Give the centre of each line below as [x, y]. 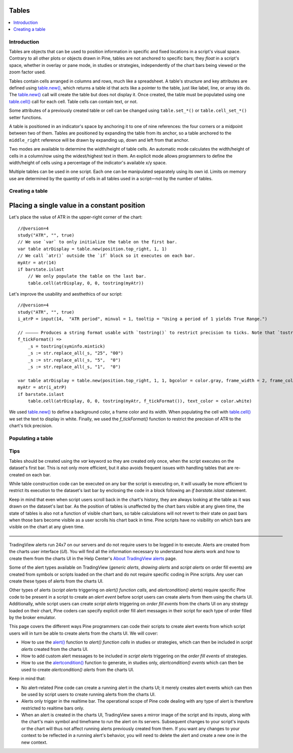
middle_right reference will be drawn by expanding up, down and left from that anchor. [99, 140]
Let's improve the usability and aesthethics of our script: [66, 294]
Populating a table [31, 438]
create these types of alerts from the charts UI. [56, 581]
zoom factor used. [27, 72]
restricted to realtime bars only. [53, 708]
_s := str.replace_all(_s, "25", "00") [75, 353]
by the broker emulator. [32, 617]
